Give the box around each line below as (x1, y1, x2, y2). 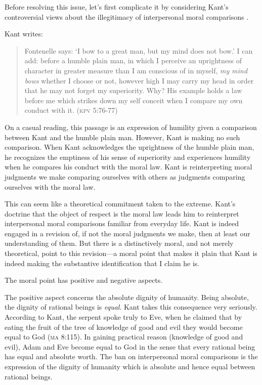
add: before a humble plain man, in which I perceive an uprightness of (24, 55, 242, 66)
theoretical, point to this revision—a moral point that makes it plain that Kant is (5, 248, 257, 259)
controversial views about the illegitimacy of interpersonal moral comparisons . (5, 11, 249, 22)
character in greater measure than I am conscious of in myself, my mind (24, 65, 248, 75)
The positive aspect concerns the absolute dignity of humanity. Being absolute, (5, 291, 249, 302)
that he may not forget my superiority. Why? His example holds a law (24, 85, 242, 96)
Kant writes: (5, 28, 43, 39)
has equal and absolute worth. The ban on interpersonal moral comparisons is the (5, 351, 258, 362)
